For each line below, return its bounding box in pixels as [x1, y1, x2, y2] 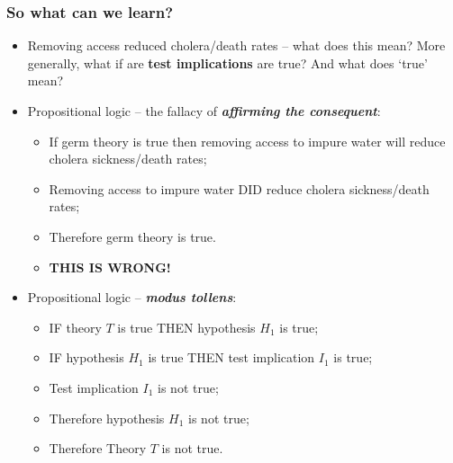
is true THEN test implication [148, 348, 315, 367]
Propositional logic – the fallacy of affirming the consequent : [27, 102, 381, 120]
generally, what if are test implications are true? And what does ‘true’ [27, 53, 428, 72]
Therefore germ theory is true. [49, 227, 216, 245]
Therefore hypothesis [49, 408, 165, 427]
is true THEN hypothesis [117, 317, 256, 336]
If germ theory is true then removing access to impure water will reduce [49, 131, 446, 150]
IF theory [49, 317, 102, 336]
